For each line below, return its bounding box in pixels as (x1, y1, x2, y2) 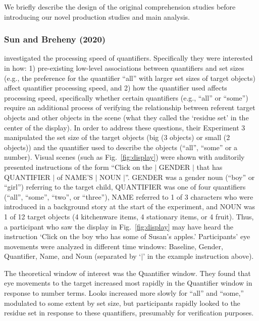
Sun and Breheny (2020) (4, 33, 106, 45)
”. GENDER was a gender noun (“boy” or (125, 171, 255, 182)
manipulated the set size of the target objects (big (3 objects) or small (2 (4, 132, 230, 143)
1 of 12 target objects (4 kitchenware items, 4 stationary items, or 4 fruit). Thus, (4, 211, 254, 221)
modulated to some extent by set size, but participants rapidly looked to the (4, 297, 240, 308)
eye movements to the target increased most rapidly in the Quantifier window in (4, 278, 252, 288)
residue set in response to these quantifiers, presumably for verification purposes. (4, 307, 254, 318)
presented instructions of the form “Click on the (4, 161, 152, 172)
